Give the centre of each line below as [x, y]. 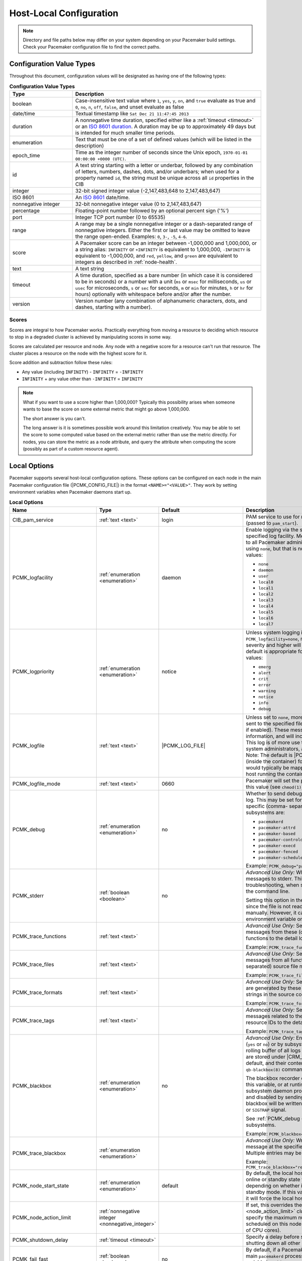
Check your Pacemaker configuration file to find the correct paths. [92, 47]
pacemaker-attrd [277, 827]
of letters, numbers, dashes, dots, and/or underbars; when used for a [157, 171]
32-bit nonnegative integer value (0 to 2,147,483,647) [138, 204]
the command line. [268, 891]
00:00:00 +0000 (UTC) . [101, 159]
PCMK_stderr [28, 895]
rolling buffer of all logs [273, 1050]
